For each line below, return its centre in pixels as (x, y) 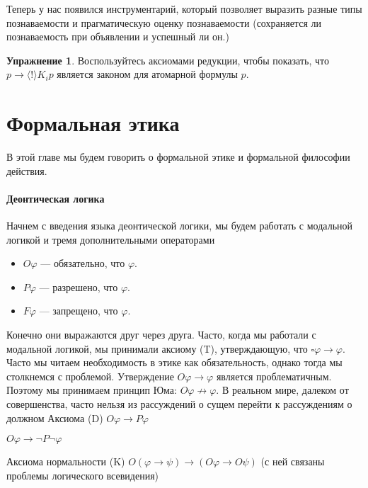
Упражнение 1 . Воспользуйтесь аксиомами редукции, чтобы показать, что (168, 60)
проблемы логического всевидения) (83, 475)
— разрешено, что (79, 286)
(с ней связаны (293, 461)
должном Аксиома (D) (55, 418)
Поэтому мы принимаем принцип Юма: (92, 390)
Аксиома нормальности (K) (66, 461)
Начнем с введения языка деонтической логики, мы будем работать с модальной (180, 226)
